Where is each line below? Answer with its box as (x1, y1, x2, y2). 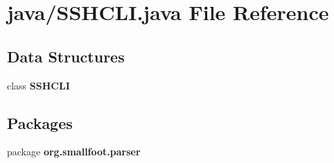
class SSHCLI (7, 78, 70, 92)
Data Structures (7, 45, 125, 67)
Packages (7, 112, 73, 133)
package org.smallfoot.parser (7, 144, 141, 159)
